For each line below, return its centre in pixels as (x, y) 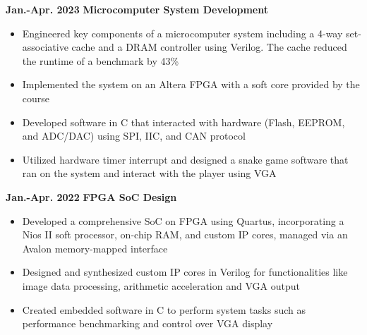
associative (45, 47)
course (36, 98)
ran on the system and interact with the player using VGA (149, 173)
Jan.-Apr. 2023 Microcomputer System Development (137, 9)
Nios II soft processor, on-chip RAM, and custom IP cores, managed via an (185, 234)
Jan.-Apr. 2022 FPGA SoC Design (91, 196)
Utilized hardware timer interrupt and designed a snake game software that (185, 159)
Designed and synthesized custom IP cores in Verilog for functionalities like (185, 272)
